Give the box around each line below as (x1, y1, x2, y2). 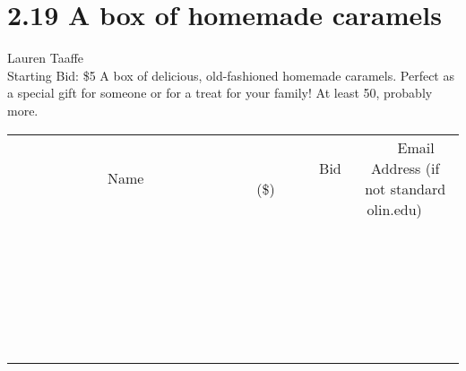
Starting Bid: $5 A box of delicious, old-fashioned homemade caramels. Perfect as (7, 65, 454, 84)
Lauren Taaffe (7, 48, 84, 67)
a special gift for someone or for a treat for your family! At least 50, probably (7, 83, 433, 102)
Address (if (371, 157, 440, 178)
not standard (365, 177, 446, 199)
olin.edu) (367, 198, 422, 220)
